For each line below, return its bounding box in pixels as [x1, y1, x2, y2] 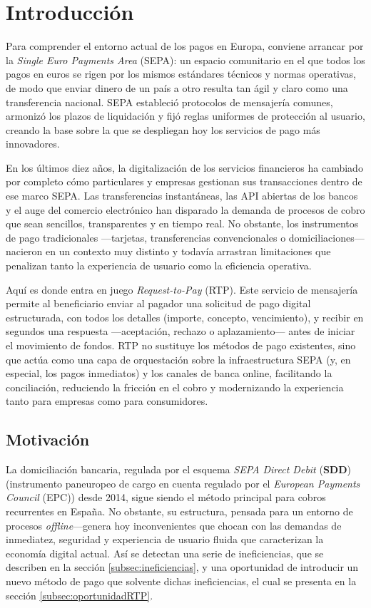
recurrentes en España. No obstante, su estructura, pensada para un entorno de [6, 503, 353, 518]
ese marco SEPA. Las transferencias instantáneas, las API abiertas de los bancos [6, 188, 358, 203]
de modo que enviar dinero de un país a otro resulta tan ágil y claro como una [6, 80, 348, 95]
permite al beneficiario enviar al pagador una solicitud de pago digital [6, 296, 311, 311]
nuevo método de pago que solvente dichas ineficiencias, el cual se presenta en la [6, 573, 357, 588]
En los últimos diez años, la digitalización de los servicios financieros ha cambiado [6, 160, 363, 175]
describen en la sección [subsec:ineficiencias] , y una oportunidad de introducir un [6, 560, 359, 574]
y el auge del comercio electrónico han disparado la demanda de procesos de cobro [6, 202, 365, 217]
